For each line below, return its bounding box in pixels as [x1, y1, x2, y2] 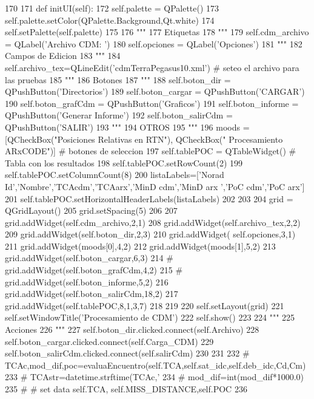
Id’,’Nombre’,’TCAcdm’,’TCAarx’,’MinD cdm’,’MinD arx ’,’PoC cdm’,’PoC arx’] [5, 180, 305, 193]
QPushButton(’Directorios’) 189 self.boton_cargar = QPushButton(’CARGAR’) [5, 85, 305, 98]
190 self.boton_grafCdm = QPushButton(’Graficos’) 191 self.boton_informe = [5, 97, 299, 109]
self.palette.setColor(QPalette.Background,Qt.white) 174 [5, 13, 215, 26]
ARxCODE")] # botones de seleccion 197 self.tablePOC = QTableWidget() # [5, 145, 296, 157]
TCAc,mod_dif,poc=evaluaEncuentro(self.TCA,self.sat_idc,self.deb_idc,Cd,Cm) [5, 358, 306, 371]
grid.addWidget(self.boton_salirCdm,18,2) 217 [5, 287, 178, 300]
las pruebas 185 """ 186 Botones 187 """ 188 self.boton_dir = [5, 73, 231, 86]
